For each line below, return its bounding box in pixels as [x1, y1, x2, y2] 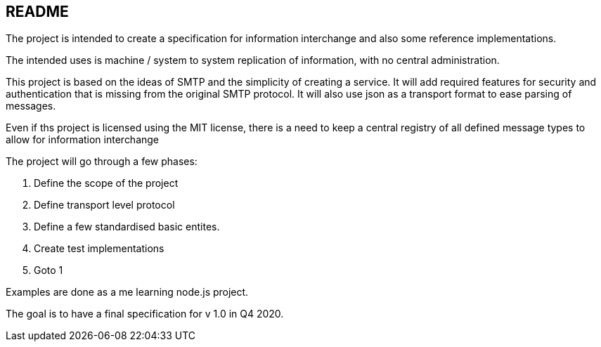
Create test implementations [34, 242, 164, 255]
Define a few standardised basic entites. [34, 221, 220, 233]
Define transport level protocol [34, 199, 175, 211]
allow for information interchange [6, 133, 160, 146]
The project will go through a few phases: [6, 155, 198, 168]
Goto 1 [34, 264, 63, 277]
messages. [6, 100, 56, 112]
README [6, 3, 69, 20]
